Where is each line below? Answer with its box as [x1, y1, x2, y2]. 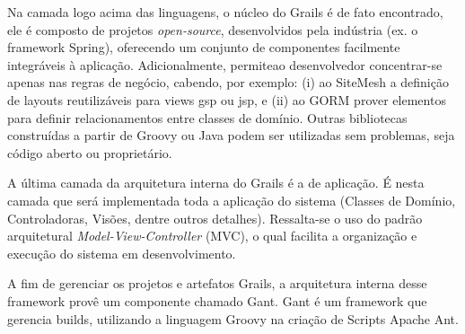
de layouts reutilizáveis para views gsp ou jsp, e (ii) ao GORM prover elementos [7, 90, 446, 109]
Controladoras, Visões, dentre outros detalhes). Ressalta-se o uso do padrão [7, 208, 423, 227]
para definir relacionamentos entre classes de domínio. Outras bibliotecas [7, 108, 408, 127]
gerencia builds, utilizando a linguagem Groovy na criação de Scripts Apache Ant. [7, 309, 459, 328]
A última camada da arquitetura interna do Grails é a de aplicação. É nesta [7, 173, 425, 192]
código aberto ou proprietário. [7, 143, 172, 162]
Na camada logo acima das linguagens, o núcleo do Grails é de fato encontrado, [7, 3, 443, 21]
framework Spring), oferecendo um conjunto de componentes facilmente [7, 38, 400, 57]
